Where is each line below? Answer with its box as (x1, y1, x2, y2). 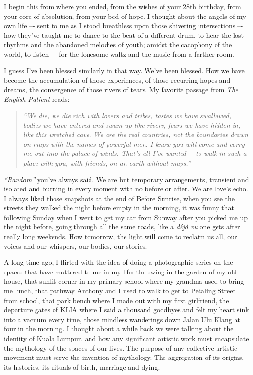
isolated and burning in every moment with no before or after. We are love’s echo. (4, 184, 248, 194)
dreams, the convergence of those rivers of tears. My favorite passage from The (4, 84, 238, 94)
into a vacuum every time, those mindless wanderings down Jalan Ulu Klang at (4, 314, 240, 324)
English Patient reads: (4, 94, 70, 104)
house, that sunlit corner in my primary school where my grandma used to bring (4, 276, 244, 286)
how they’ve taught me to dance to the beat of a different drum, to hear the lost (4, 30, 244, 40)
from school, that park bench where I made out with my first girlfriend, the (4, 295, 229, 305)
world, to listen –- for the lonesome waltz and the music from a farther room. (4, 49, 234, 59)
